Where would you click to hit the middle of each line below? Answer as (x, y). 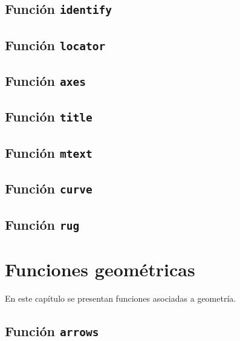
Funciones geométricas (100, 269)
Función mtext (49, 152)
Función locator (55, 44)
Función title (49, 116)
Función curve (49, 188)
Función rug (42, 224)
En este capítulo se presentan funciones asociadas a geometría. (121, 298)
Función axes (45, 81)
